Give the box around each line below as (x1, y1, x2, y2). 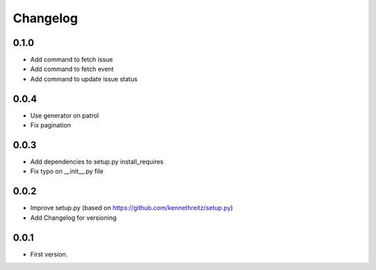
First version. (30, 250, 68, 258)
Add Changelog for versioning (30, 213, 117, 222)
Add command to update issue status (30, 74, 138, 83)
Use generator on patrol (30, 111, 99, 120)
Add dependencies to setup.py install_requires (30, 157, 164, 166)
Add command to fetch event (30, 65, 114, 73)
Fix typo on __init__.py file (30, 167, 104, 175)
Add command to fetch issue (30, 56, 113, 64)
